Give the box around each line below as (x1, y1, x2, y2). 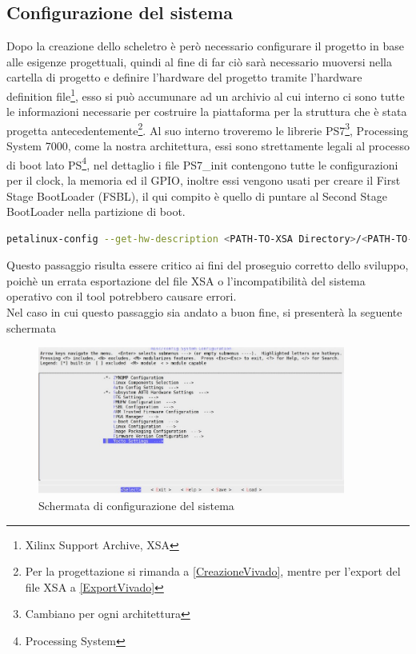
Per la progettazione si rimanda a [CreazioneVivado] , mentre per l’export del (25, 563, 401, 580)
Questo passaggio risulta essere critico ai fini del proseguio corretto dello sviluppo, (6, 257, 409, 273)
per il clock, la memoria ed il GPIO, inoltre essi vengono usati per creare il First (6, 171, 401, 188)
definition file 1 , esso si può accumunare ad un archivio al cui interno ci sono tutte (6, 85, 405, 104)
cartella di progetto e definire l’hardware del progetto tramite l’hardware (6, 69, 362, 86)
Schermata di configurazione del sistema (38, 496, 234, 513)
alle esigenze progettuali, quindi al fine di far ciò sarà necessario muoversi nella (6, 53, 393, 70)
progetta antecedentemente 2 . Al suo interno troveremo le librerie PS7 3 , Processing (6, 119, 409, 138)
